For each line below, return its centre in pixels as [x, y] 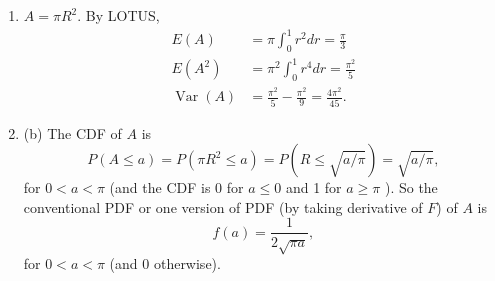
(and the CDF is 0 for [176, 187]
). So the [411, 187]
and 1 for [313, 187]
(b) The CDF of [72, 132]
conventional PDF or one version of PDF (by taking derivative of [223, 206]
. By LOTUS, [118, 15]
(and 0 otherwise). [165, 263]
